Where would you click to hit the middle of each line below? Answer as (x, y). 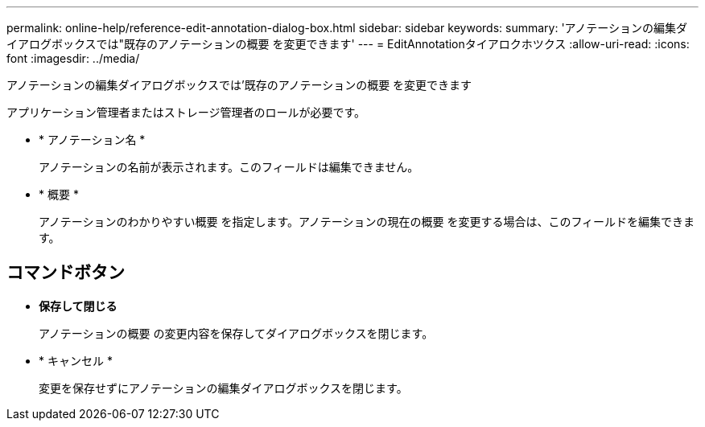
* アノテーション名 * (92, 140)
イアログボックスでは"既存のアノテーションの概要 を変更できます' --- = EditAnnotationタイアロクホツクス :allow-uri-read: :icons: (348, 44)
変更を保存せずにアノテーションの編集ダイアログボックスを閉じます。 (223, 388)
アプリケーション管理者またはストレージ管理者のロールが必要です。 (186, 112)
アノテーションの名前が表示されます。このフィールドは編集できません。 (229, 167)
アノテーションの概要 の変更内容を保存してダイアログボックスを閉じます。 (236, 333)
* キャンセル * (76, 360)
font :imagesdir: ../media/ (73, 58)
